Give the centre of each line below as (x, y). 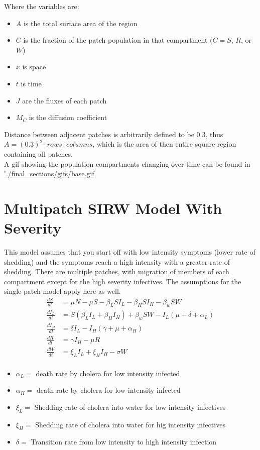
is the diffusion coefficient (68, 117)
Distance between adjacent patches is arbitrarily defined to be (99, 134)
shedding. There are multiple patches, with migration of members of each (117, 271)
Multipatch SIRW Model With (113, 208)
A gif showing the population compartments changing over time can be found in (127, 163)
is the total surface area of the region (80, 23)
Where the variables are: (42, 6)
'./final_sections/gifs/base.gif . (50, 174)
